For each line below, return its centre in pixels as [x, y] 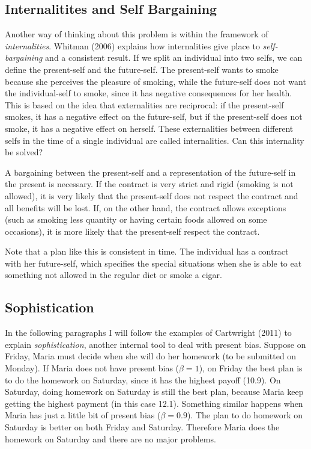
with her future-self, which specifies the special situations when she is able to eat [153, 263]
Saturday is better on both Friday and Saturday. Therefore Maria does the [142, 427]
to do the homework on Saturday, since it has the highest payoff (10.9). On [143, 379]
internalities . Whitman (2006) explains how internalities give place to [132, 45]
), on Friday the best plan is [251, 368]
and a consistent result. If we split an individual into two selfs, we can [174, 57]
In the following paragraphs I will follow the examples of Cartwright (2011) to [148, 333]
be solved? [24, 152]
